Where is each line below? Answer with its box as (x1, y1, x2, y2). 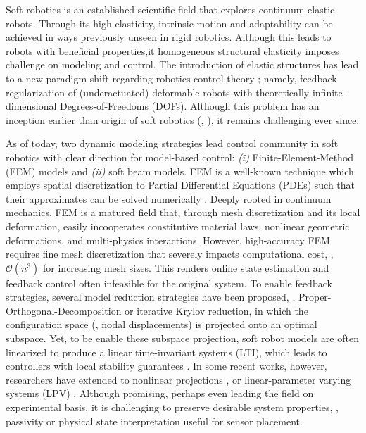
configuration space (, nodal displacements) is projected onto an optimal (6, 317, 317, 332)
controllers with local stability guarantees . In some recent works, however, (6, 358, 327, 373)
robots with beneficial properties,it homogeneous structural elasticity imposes (6, 43, 339, 58)
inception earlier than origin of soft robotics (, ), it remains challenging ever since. (6, 112, 360, 127)
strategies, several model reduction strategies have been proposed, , (6, 289, 296, 304)
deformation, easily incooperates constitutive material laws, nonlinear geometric (6, 218, 350, 233)
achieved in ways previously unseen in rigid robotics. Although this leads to (6, 30, 332, 44)
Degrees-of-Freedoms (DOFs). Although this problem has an (60, 99, 320, 113)
